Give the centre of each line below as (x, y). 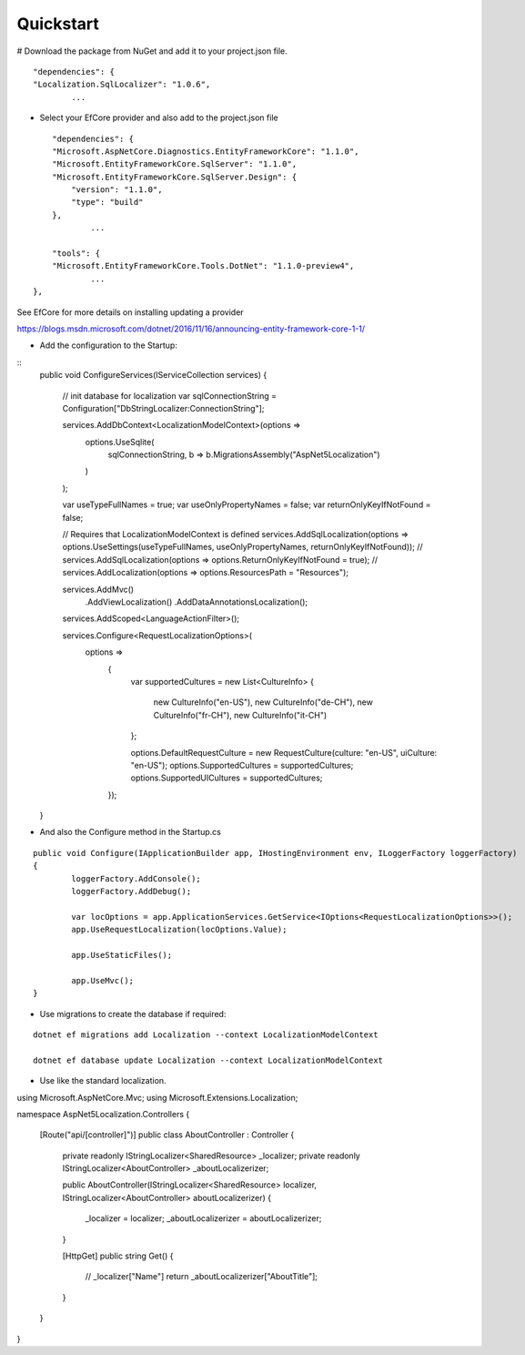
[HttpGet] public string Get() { (118, 1256)
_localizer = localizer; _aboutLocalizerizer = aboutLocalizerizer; (203, 1218)
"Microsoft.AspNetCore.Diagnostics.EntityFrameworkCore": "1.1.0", (205, 151)
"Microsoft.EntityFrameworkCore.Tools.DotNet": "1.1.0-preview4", (203, 266)
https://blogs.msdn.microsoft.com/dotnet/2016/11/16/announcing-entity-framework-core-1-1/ (191, 329)
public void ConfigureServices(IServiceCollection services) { (153, 375)
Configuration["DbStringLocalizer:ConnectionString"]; (163, 408)
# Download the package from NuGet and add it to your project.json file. (152, 51)
